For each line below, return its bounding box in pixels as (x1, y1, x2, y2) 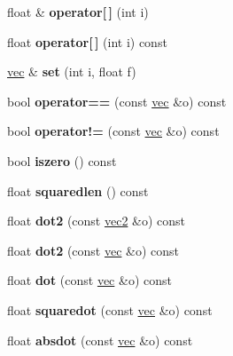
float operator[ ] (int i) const (7, 32, 167, 51)
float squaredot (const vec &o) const (7, 300, 213, 319)
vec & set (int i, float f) (7, 62, 136, 81)
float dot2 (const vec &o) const (7, 241, 180, 259)
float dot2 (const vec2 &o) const (7, 211, 186, 230)
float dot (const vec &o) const (7, 271, 172, 289)
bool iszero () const (7, 151, 117, 170)
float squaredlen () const (7, 181, 149, 200)
